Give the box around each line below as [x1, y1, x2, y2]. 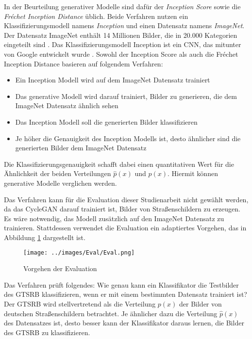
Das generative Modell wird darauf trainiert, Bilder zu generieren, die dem [15, 91, 237, 101]
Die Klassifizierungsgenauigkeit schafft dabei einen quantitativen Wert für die [4, 159, 234, 169]
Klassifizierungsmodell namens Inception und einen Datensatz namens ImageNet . [4, 20, 245, 31]
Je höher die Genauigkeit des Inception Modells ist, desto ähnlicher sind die [15, 133, 241, 143]
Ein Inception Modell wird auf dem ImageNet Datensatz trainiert [15, 75, 210, 85]
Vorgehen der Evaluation [23, 263, 97, 274]
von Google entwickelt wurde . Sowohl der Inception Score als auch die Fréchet [4, 48, 238, 59]
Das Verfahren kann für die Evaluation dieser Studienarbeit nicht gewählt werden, [4, 194, 249, 204]
